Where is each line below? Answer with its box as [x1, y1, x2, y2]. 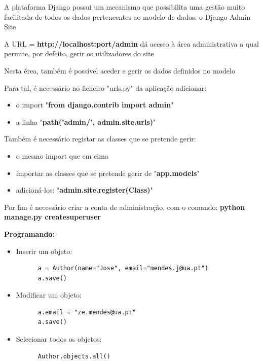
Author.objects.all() [37, 352, 110, 360]
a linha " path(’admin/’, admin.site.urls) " [16, 116, 156, 127]
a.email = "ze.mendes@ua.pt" [37, 308, 136, 316]
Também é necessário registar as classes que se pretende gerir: [4, 133, 196, 144]
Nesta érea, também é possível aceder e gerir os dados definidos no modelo [4, 65, 235, 76]
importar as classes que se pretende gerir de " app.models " [16, 167, 200, 178]
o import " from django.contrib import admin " [16, 99, 174, 110]
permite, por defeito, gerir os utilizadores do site [4, 48, 154, 59]
